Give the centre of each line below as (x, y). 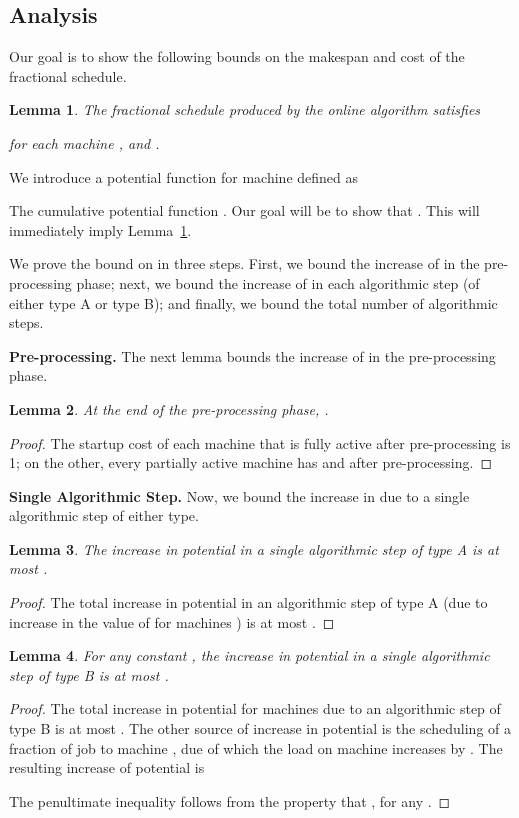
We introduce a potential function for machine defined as (184, 176)
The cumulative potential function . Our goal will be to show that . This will (244, 210)
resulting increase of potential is (107, 767)
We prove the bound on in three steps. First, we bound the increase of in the (244, 263)
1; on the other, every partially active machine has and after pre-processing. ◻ (251, 462)
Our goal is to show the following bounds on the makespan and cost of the (237, 56)
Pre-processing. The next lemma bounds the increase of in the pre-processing (252, 355)
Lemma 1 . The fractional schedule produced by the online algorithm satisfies (245, 109)
